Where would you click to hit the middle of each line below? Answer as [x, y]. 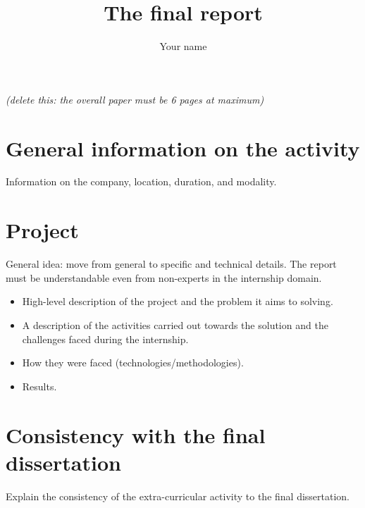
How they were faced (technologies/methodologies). [133, 363]
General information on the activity [183, 148]
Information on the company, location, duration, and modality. [141, 181]
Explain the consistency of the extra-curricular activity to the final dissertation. [178, 496]
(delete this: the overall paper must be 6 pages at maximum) [135, 99]
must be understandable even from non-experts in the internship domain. [164, 277]
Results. [39, 386]
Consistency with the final [136, 434]
